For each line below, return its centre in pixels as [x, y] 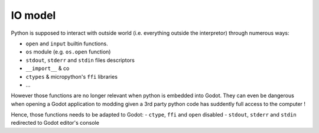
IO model [33, 15]
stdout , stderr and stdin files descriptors [80, 60]
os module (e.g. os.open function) [68, 52]
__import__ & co [48, 68]
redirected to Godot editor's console [55, 123]
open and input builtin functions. [67, 44]
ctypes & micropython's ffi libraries [72, 77]
